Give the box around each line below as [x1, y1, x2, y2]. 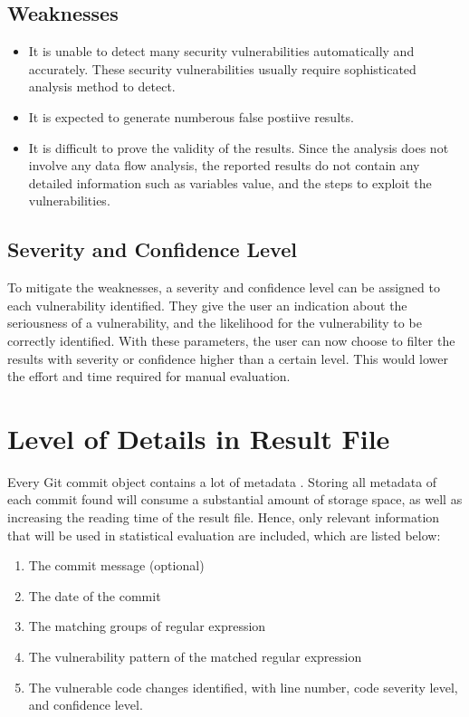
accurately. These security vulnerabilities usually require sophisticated [28, 59, 416, 78]
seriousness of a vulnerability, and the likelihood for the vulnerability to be [7, 313, 422, 332]
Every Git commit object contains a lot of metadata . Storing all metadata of [7, 472, 437, 491]
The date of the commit [28, 586, 161, 605]
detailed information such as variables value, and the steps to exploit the [28, 173, 432, 192]
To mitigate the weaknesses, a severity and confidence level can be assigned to [7, 278, 440, 297]
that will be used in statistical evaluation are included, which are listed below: [7, 525, 441, 544]
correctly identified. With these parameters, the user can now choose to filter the [7, 330, 455, 349]
